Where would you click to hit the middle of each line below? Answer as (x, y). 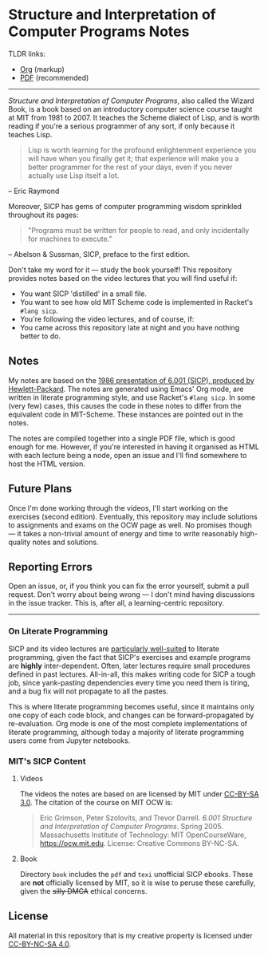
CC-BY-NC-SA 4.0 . (40, 944)
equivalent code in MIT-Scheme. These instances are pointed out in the (126, 414)
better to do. (40, 336)
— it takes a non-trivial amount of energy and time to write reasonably (123, 533)
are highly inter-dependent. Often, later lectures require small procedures (129, 666)
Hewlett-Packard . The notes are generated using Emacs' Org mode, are (126, 389)
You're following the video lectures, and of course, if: (107, 319)
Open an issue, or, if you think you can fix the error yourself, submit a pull (129, 586)
